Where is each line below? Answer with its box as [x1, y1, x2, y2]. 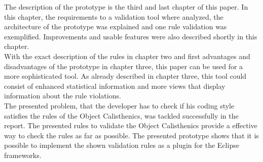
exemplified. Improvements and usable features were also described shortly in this [4, 31, 257, 41]
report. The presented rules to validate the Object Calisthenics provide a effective [4, 120, 257, 131]
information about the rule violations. [4, 90, 121, 101]
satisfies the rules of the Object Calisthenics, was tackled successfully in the [4, 110, 239, 121]
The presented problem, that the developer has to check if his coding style [4, 100, 235, 111]
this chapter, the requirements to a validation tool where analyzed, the [4, 11, 223, 22]
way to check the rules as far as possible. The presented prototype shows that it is [4, 130, 259, 140]
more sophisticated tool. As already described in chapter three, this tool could [4, 71, 247, 81]
